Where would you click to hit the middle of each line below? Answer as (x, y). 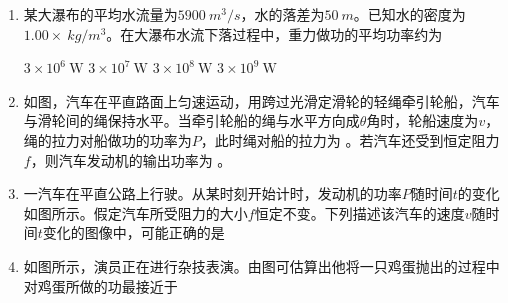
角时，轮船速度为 (422, 120)
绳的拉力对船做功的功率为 (107, 139)
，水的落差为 (282, 14)
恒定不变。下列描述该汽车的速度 (359, 212)
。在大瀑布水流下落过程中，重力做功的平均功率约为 (274, 33)
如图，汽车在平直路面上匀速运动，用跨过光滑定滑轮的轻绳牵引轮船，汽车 (261, 100)
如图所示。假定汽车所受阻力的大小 (135, 212)
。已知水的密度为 (409, 14)
